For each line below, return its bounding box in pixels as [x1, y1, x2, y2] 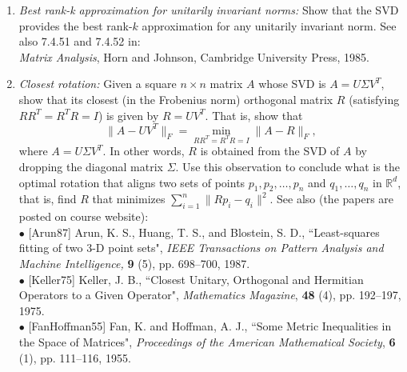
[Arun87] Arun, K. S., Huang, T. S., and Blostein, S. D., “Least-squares [28, 223, 380, 240]
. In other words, [102, 142, 185, 159]
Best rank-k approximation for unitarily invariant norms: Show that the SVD [18, 2, 399, 18]
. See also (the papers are [269, 190, 394, 207]
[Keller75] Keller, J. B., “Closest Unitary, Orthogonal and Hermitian [28, 270, 364, 287]
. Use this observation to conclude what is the [175, 158, 400, 175]
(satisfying [349, 90, 400, 107]
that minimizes [92, 190, 166, 207]
